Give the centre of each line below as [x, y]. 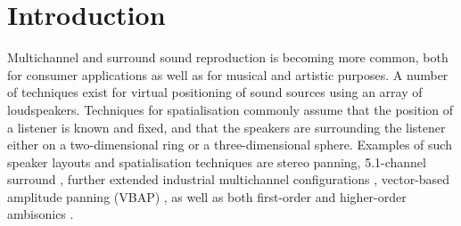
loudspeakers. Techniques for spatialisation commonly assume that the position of [230, 109]
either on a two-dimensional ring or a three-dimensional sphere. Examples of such [230, 145]
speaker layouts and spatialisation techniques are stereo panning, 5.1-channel [217, 161]
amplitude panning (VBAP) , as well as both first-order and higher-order [207, 196]
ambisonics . [41, 214]
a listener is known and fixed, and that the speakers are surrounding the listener [226, 127]
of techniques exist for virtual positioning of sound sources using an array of [215, 92]
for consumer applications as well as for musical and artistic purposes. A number [228, 74]
